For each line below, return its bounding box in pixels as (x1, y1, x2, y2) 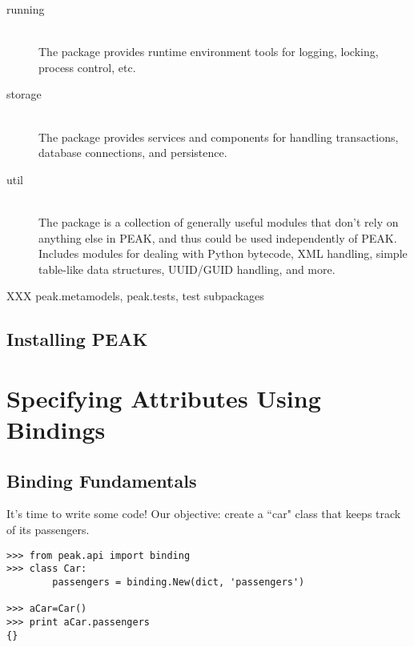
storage (6, 86, 42, 102)
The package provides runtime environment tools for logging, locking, (38, 43, 379, 60)
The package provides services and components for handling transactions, (38, 128, 399, 145)
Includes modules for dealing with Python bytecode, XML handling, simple (38, 245, 408, 262)
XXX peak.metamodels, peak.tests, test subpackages (6, 287, 264, 304)
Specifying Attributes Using (6, 381, 321, 414)
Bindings (6, 413, 106, 446)
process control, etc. (38, 58, 136, 75)
